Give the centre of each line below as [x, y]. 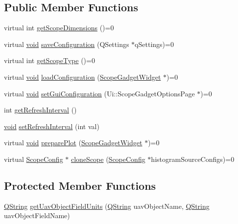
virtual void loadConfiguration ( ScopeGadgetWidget [83, 77]
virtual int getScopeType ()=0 [49, 60]
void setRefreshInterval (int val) [52, 126]
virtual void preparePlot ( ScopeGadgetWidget [73, 143]
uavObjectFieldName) [37, 215]
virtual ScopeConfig [34, 159]
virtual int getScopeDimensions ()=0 [59, 28]
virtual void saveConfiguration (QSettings [67, 44]
